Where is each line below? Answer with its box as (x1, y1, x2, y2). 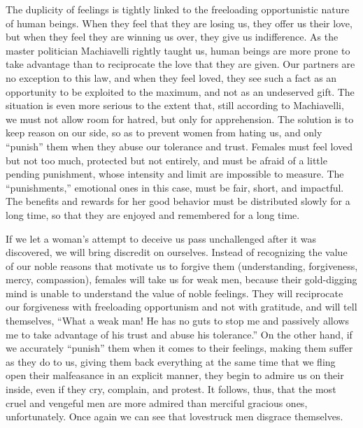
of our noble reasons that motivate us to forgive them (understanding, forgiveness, (6, 258, 358, 273)
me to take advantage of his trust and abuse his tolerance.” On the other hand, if (6, 327, 353, 341)
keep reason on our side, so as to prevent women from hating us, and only (6, 125, 322, 140)
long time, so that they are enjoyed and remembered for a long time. (6, 207, 300, 222)
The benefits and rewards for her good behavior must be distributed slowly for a (6, 194, 350, 208)
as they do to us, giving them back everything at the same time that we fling (6, 354, 336, 369)
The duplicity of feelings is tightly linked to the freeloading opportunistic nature (6, 2, 350, 16)
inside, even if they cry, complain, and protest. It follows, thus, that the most (6, 382, 336, 397)
